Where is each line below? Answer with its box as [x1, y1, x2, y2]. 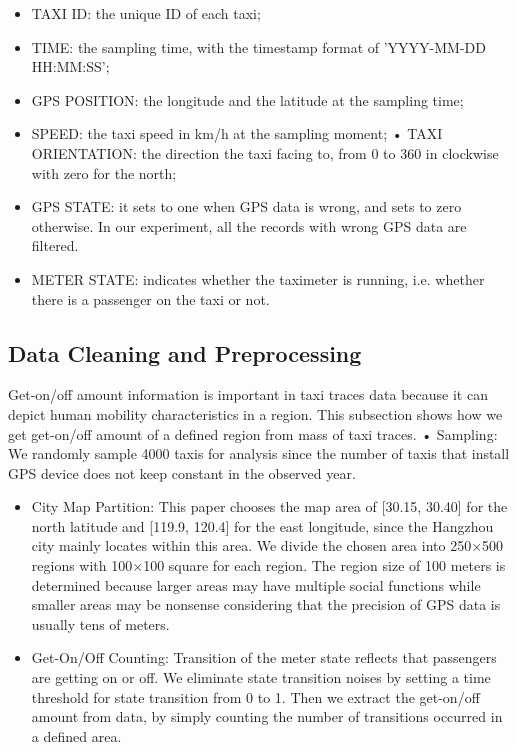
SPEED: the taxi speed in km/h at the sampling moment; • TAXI [31, 123, 443, 144]
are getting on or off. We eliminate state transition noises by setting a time [31, 667, 491, 688]
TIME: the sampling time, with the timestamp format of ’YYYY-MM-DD [31, 36, 487, 57]
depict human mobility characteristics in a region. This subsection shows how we [8, 403, 503, 424]
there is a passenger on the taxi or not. [31, 288, 270, 309]
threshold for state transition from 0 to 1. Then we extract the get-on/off [31, 686, 480, 707]
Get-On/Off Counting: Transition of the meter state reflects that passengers [31, 647, 497, 668]
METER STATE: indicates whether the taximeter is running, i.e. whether [31, 268, 485, 289]
